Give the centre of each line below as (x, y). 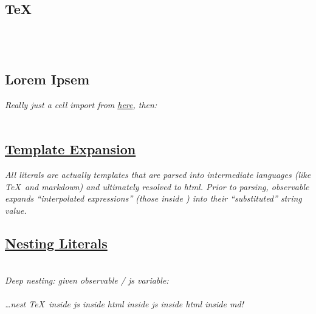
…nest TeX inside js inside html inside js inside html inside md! (124, 304)
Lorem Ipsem (47, 79)
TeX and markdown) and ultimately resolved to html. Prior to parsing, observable (157, 186)
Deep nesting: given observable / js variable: (87, 280)
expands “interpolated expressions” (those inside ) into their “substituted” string (153, 198)
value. (16, 210)
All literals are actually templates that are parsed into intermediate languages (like (158, 174)
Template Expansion (70, 149)
